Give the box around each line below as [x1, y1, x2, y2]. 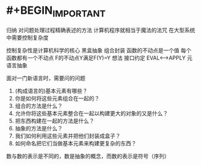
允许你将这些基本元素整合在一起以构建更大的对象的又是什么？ [14, 109, 169, 117]
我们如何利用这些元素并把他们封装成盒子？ [14, 132, 121, 139]
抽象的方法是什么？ [14, 124, 63, 132]
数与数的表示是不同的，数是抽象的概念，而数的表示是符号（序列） [6, 152, 170, 160]
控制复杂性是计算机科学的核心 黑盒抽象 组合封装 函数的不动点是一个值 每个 [6, 46, 191, 54]
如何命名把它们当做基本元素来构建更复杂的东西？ [14, 139, 137, 147]
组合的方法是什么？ [14, 102, 63, 109]
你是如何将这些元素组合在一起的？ [14, 94, 100, 102]
